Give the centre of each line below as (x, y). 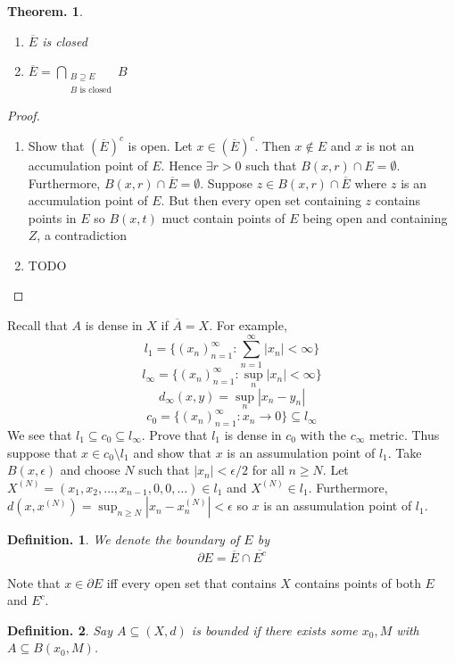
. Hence (182, 165)
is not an (390, 145)
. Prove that (174, 435)
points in (52, 217)
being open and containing (375, 217)
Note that (34, 582)
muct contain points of (223, 217)
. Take (405, 452)
